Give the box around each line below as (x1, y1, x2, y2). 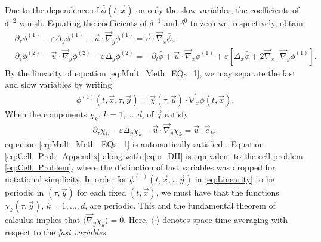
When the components (5, 108, 87, 120)
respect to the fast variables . (5, 225, 109, 238)
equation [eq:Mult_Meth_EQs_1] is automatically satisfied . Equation (5, 137, 264, 150)
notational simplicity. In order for (5, 172, 127, 185)
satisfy (165, 108, 189, 120)
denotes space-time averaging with (162, 213, 288, 225)
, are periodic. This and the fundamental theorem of (85, 198, 276, 211)
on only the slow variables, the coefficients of (136, 4, 300, 15)
